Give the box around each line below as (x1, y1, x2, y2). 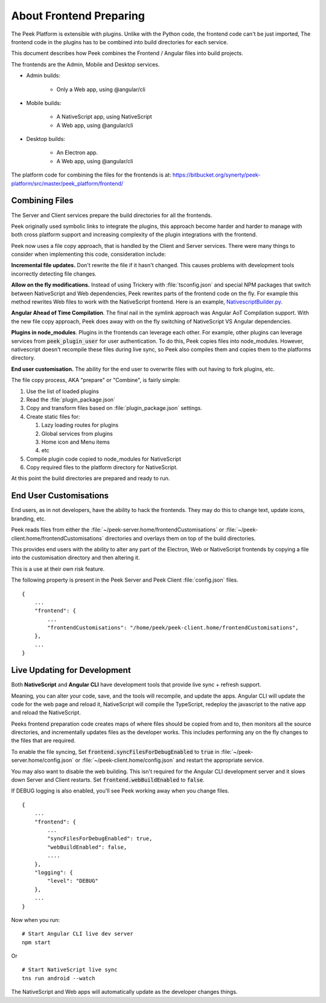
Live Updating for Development (11, 665, 131, 675)
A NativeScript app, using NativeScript (56, 113, 152, 120)
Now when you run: (11, 916, 60, 923)
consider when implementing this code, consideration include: (11, 251, 166, 258)
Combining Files (11, 195, 74, 206)
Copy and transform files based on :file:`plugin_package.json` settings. (26, 404, 202, 412)
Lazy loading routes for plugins (41, 421, 119, 429)
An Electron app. (56, 149, 98, 157)
